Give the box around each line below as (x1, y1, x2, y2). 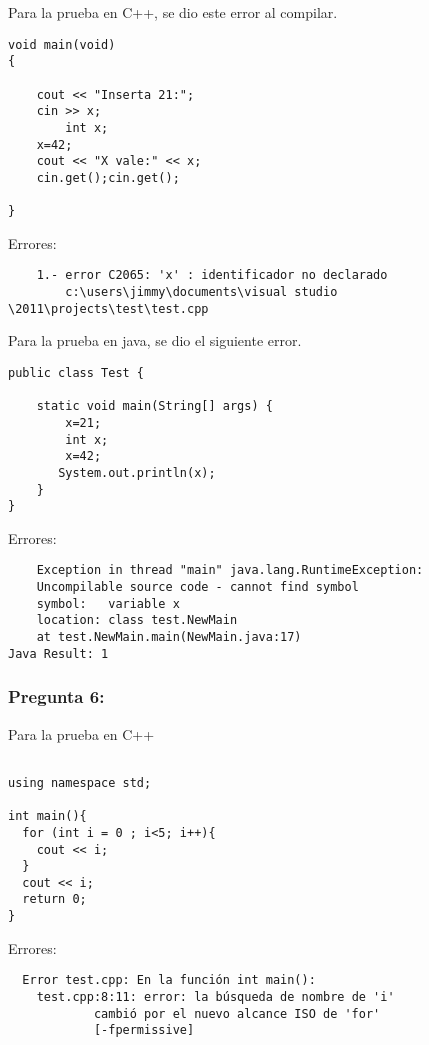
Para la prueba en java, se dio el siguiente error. (8, 330, 302, 351)
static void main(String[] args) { (36, 399, 273, 414)
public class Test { (8, 365, 145, 380)
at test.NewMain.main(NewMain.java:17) (36, 630, 302, 645)
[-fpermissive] (93, 1023, 195, 1038)
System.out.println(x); (58, 465, 216, 480)
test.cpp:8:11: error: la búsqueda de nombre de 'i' (36, 990, 395, 1005)
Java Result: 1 (8, 646, 109, 661)
